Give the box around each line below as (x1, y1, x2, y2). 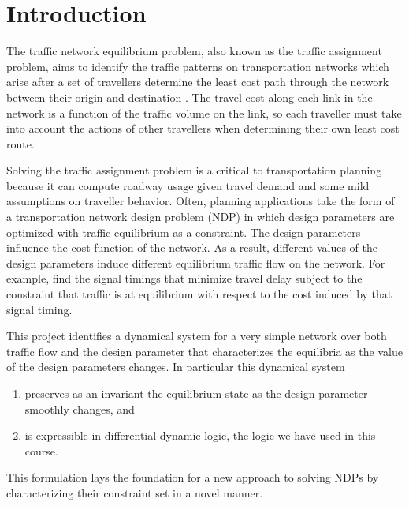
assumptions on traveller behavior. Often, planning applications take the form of (6, 193, 395, 209)
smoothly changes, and (24, 400, 135, 417)
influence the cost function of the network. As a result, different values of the (6, 239, 377, 256)
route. (6, 135, 35, 152)
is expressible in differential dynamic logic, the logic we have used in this (24, 427, 376, 444)
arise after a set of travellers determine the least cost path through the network (6, 73, 389, 90)
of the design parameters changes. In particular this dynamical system (6, 358, 345, 375)
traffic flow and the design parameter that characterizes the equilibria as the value (6, 343, 403, 359)
